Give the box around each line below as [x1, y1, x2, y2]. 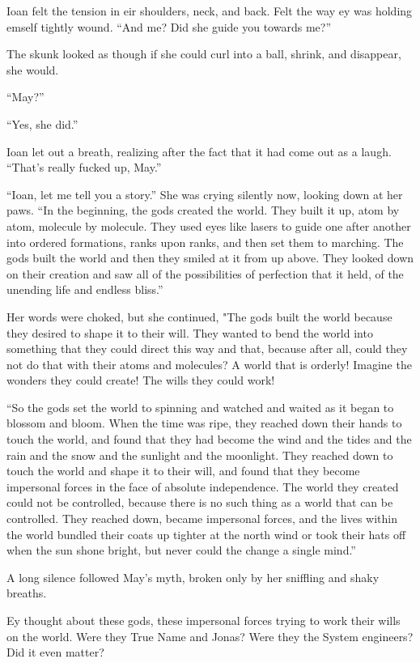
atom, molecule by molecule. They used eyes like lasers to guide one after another [6, 217, 411, 234]
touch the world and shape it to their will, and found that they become [6, 462, 360, 479]
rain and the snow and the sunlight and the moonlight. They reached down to [6, 446, 393, 463]
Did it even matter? [6, 644, 104, 661]
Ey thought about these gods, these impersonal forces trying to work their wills [6, 612, 401, 628]
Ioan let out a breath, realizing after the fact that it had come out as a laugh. [6, 142, 392, 159]
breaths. [6, 584, 47, 601]
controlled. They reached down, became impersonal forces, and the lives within [6, 510, 397, 527]
